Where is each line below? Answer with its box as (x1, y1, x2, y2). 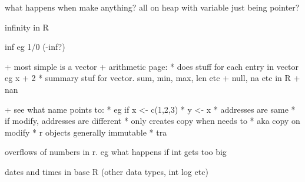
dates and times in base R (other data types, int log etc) (5, 165, 208, 177)
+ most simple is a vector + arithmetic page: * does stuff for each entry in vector (5, 60, 299, 72)
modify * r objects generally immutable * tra (5, 126, 167, 138)
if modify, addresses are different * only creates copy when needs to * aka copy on (5, 114, 300, 127)
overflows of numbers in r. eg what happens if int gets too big (5, 146, 227, 158)
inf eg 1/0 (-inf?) (5, 41, 65, 53)
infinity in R (5, 21, 49, 33)
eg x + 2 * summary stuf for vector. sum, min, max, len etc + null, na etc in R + (5, 72, 300, 84)
